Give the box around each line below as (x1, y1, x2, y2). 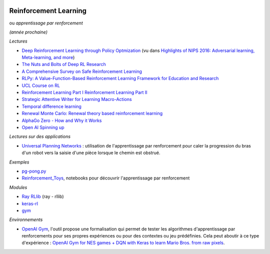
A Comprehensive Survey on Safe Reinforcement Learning (21, 68, 142, 74)
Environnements (9, 216, 43, 222)
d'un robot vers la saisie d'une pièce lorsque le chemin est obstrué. (21, 150, 160, 156)
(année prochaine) (9, 29, 47, 35)
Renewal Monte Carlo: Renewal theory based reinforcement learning (21, 110, 163, 116)
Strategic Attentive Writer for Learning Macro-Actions (21, 96, 132, 102)
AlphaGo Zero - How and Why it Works (21, 117, 102, 123)
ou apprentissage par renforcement (9, 20, 83, 26)
